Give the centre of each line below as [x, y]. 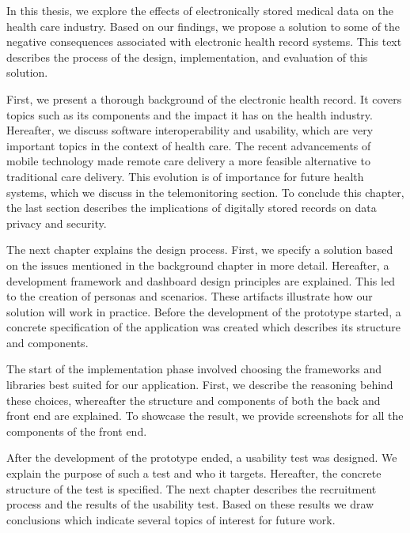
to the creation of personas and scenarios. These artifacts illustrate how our [190, 296]
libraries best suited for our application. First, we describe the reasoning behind [200, 385]
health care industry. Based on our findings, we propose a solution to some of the [203, 26]
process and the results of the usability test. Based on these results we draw [190, 504]
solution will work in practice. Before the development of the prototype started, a [204, 311]
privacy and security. [57, 223]
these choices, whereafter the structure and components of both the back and [194, 400]
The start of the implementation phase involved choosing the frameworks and [194, 369]
